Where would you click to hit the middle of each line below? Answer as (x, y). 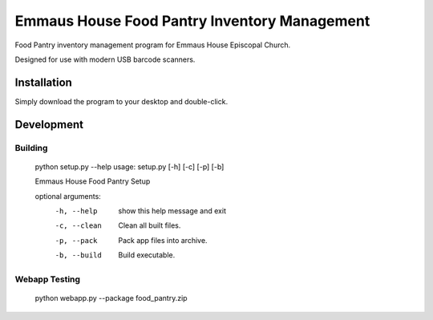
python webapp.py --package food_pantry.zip (111, 298)
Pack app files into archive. (163, 240)
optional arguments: (68, 196)
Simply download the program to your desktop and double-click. (121, 101)
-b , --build (78, 255)
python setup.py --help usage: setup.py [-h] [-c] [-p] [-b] (129, 166)
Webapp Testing (47, 279)
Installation (43, 82)
